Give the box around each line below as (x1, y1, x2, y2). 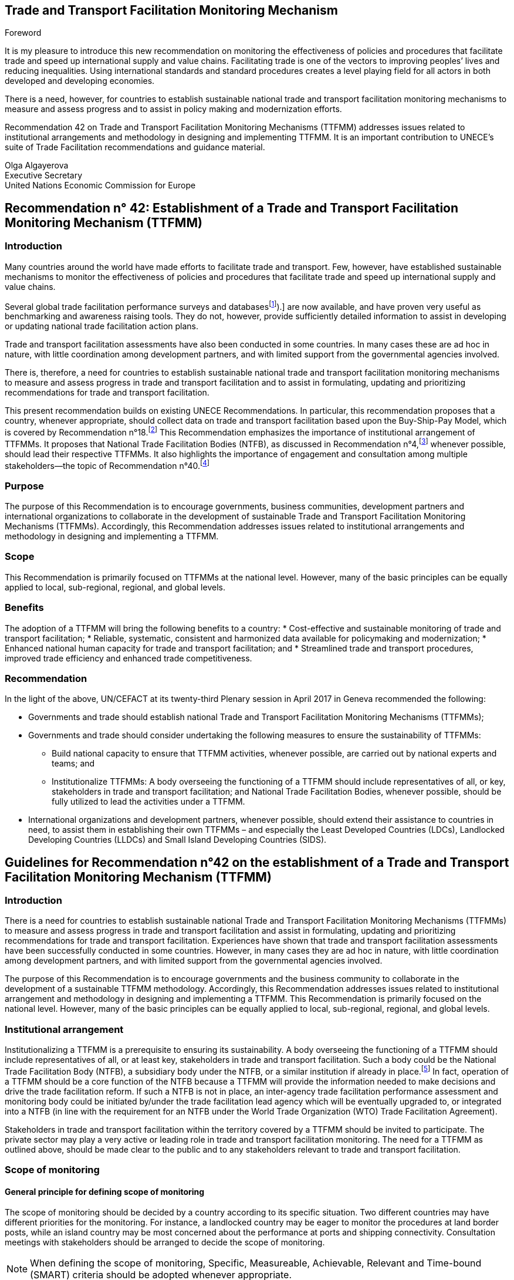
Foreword (5, 28, 42, 38)
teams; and (52, 758, 95, 769)
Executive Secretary (5, 170, 83, 181)
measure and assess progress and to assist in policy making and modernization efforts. (5, 104, 342, 114)
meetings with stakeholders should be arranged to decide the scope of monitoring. (5, 1237, 325, 1248)
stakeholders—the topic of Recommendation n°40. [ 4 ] (5, 458, 210, 471)
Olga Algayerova (5, 160, 69, 171)
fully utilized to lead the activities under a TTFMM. (52, 796, 245, 807)
